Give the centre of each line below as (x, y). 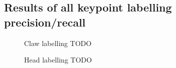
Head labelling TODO (58, 60)
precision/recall (45, 22)
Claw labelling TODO (58, 43)
